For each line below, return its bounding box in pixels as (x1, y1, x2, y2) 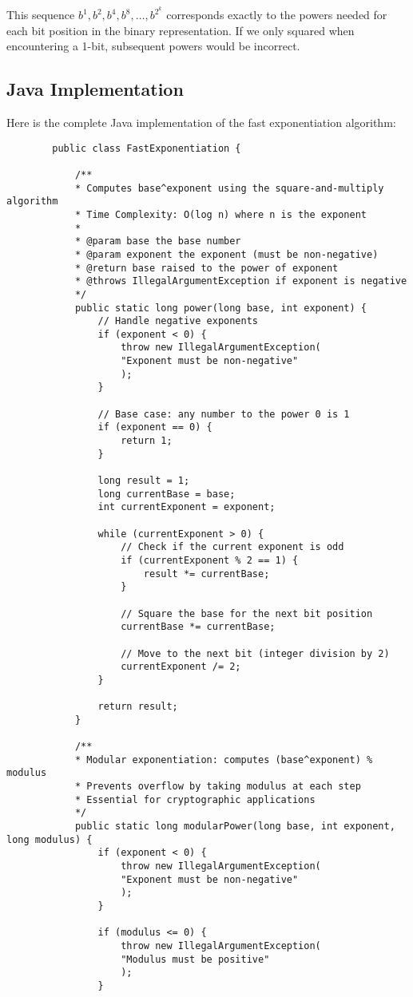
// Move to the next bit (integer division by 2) (121, 647, 390, 659)
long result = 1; (97, 475, 190, 487)
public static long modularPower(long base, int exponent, (74, 821, 395, 833)
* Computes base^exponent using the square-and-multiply (74, 182, 384, 194)
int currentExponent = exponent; (97, 501, 276, 513)
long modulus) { (6, 833, 93, 845)
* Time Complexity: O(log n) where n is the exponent (74, 208, 367, 220)
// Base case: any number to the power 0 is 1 (97, 408, 350, 420)
